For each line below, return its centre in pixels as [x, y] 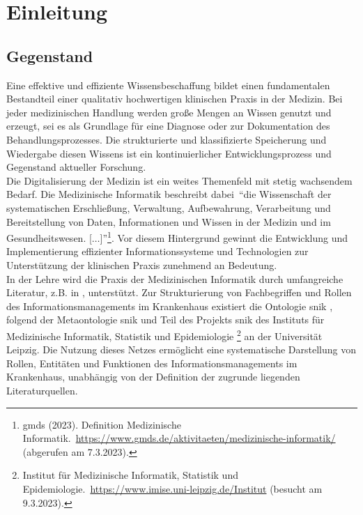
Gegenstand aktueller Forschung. [76, 167]
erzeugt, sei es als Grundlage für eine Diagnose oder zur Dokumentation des [168, 126]
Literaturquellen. [42, 390]
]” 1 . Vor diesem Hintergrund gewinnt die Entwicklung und [224, 237]
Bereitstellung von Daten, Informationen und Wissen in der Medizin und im [169, 221]
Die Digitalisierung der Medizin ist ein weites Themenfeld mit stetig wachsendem [179, 180]
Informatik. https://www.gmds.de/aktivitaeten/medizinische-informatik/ [179, 438]
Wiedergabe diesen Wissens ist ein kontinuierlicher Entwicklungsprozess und [169, 153]
